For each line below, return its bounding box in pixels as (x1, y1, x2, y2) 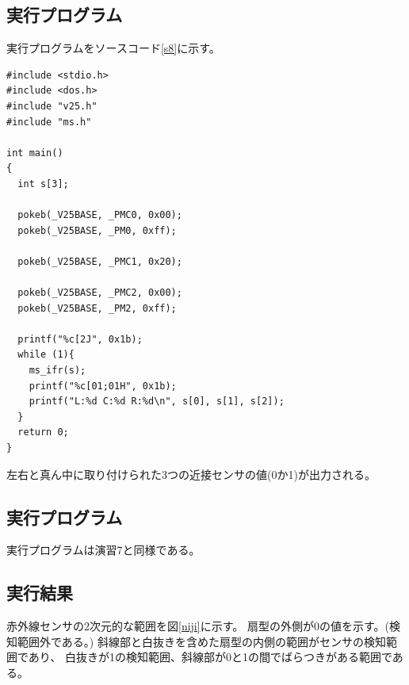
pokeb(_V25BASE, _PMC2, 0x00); (17, 287, 182, 299)
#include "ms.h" (6, 116, 92, 128)
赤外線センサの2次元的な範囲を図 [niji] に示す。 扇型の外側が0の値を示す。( (6, 618, 389, 634)
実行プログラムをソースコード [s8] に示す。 (6, 40, 220, 56)
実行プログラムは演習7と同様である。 (6, 541, 201, 558)
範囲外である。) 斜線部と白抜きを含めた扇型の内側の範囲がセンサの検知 (17, 633, 386, 649)
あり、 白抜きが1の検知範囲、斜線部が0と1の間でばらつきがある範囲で (28, 649, 392, 665)
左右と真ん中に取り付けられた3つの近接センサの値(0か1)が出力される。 (6, 465, 376, 482)
